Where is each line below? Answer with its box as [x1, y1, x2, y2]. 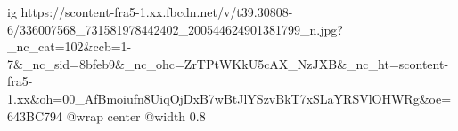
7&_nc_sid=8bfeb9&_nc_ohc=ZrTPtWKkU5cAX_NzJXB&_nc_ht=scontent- [7, 54, 449, 73]
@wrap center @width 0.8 [66, 106, 206, 125]
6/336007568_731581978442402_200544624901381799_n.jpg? [7, 19, 343, 38]
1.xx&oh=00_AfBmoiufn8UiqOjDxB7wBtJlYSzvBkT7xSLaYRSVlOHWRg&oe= [7, 89, 452, 107]
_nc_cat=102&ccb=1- [7, 37, 132, 56]
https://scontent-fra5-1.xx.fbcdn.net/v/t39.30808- [20, 3, 293, 20]
